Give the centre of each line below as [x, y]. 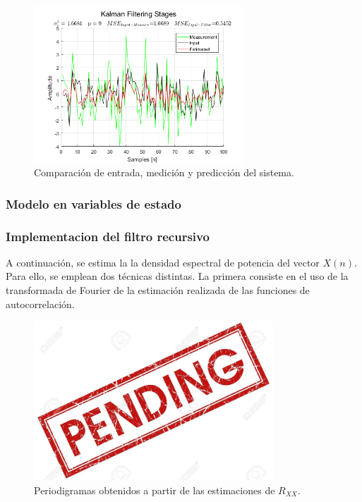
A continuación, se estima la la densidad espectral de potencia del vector [163, 262]
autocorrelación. [40, 304]
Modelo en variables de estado [93, 203]
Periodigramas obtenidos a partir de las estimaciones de [155, 490]
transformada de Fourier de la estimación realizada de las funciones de [158, 290]
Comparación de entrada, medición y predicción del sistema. [164, 172]
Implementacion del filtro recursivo [108, 236]
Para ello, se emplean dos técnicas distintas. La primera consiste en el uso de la [177, 276]
